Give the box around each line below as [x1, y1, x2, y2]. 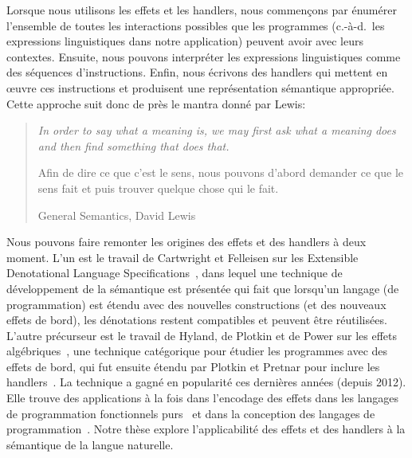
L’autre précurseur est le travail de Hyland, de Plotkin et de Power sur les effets [6, 327, 398, 343]
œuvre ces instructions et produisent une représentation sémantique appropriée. [6, 79, 394, 96]
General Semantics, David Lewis [37, 206, 196, 223]
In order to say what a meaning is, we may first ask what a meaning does [37, 122, 396, 139]
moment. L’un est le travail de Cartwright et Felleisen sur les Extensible [6, 249, 359, 265]
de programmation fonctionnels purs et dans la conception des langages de [6, 405, 375, 421]
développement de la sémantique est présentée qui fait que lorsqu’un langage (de [6, 280, 399, 296]
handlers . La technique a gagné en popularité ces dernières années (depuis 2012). [6, 374, 406, 390]
